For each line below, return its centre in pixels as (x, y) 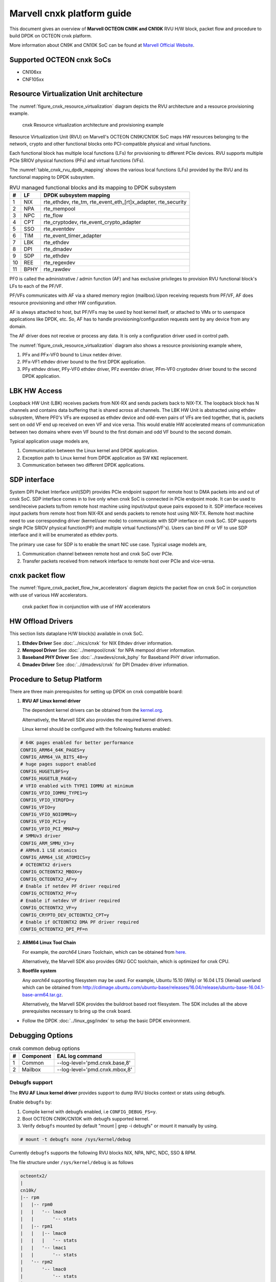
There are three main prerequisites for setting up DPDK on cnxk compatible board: (96, 691)
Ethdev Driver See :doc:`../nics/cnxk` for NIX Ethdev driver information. (98, 643)
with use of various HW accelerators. (49, 595)
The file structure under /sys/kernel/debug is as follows (72, 1162)
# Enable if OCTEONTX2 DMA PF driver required (79, 922)
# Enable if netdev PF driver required (70, 886)
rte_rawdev (57, 269)
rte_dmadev (58, 249)
